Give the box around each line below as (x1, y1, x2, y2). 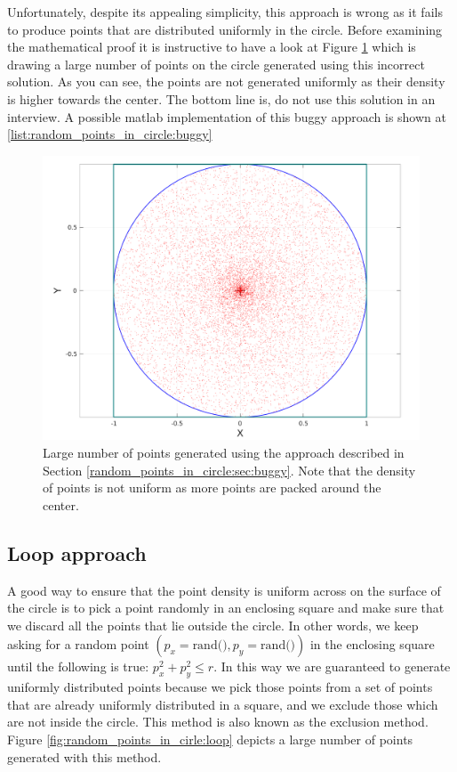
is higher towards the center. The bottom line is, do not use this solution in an (7, 89, 436, 108)
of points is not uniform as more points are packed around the (43, 478, 381, 497)
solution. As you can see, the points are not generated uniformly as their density (7, 72, 445, 91)
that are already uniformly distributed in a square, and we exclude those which (7, 695, 438, 713)
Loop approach (7, 539, 147, 566)
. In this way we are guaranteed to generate (213, 657, 451, 676)
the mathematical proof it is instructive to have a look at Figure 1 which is (7, 37, 416, 56)
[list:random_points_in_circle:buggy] (7, 125, 212, 143)
